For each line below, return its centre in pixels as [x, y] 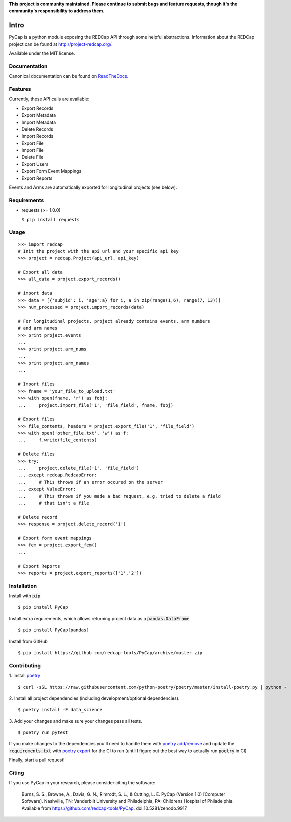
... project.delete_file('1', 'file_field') [79, 468]
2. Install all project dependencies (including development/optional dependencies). [94, 698]
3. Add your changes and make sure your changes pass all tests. [76, 721]
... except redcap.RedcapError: [58, 475]
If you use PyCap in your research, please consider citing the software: [82, 783]
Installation [23, 586]
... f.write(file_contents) [58, 440]
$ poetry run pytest [43, 733]
